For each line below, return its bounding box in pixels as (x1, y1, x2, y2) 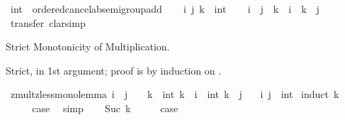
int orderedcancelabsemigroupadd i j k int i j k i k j (10, 1, 319, 16)
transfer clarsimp (10, 15, 86, 30)
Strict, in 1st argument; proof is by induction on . (6, 62, 222, 77)
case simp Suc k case (32, 100, 179, 115)
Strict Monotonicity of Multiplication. (6, 39, 170, 54)
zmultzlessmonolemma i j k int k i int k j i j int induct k (10, 87, 339, 102)
